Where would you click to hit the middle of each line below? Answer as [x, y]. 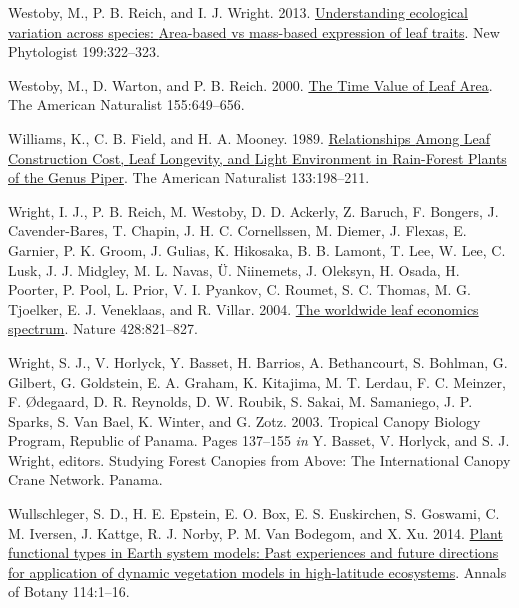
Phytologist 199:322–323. [84, 51]
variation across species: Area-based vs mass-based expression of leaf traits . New [254, 31]
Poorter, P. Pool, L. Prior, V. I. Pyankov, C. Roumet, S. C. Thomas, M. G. [239, 289]
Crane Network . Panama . [85, 479]
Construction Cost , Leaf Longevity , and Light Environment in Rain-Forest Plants [257, 157]
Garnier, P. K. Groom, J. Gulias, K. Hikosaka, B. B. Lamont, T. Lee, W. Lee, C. [257, 249]
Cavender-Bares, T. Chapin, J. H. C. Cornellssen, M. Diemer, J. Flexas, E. [237, 230]
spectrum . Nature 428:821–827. [103, 328]
